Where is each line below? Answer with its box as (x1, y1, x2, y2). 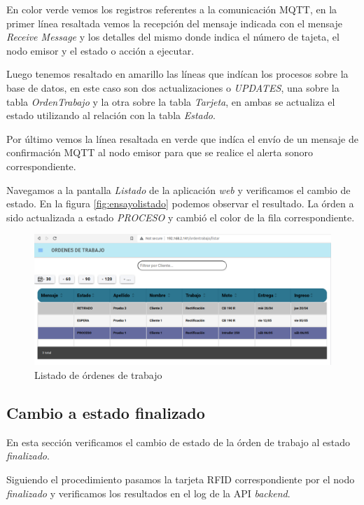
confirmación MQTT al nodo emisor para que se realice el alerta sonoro (6, 145, 313, 160)
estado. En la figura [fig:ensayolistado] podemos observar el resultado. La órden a (6, 196, 354, 211)
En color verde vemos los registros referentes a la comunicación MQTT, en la (6, 2, 337, 16)
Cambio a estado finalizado (6, 402, 205, 424)
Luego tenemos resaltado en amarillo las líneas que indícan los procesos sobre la (6, 67, 349, 81)
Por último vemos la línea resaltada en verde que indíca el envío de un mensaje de (6, 131, 358, 146)
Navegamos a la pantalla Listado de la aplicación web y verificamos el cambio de (6, 182, 351, 197)
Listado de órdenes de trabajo (34, 368, 162, 382)
